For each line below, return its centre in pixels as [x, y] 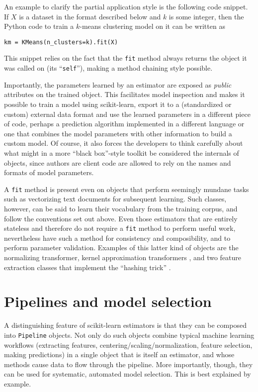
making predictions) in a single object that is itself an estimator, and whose [119, 354]
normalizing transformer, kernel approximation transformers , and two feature [123, 257]
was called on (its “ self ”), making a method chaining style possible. [108, 68]
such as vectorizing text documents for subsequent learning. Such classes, [115, 199]
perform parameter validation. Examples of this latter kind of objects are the [121, 247]
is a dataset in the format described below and [90, 16]
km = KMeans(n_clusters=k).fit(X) [61, 42]
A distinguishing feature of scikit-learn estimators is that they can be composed [125, 325]
